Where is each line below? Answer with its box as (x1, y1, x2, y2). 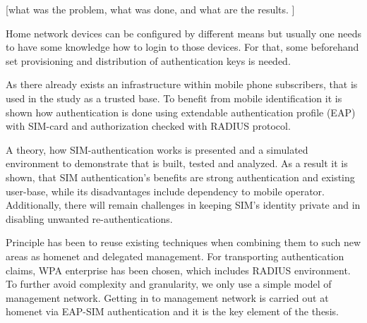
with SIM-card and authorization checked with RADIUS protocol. (6, 118, 291, 133)
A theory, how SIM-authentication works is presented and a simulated (6, 142, 308, 157)
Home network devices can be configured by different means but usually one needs (6, 25, 361, 40)
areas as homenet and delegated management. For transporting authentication (6, 248, 344, 263)
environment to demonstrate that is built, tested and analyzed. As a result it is (6, 156, 348, 171)
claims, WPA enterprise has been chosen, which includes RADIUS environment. (6, 262, 351, 277)
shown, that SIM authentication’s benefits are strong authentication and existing (6, 169, 355, 184)
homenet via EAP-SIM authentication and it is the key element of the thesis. (6, 304, 339, 319)
